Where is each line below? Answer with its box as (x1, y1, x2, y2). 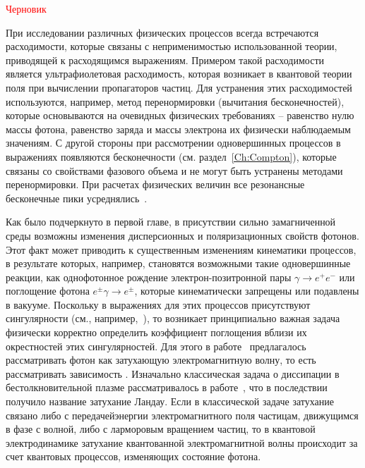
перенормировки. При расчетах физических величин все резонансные (6, 177, 305, 192)
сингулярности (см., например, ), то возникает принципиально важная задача (6, 311, 340, 326)
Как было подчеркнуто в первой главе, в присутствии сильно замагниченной (6, 214, 336, 229)
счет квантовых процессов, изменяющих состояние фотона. (6, 449, 261, 464)
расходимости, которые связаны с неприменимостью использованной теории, (6, 39, 337, 54)
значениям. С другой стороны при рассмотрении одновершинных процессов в (6, 135, 341, 150)
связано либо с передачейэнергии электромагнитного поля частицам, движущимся (6, 407, 359, 422)
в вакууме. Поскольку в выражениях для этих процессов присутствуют (6, 297, 311, 312)
